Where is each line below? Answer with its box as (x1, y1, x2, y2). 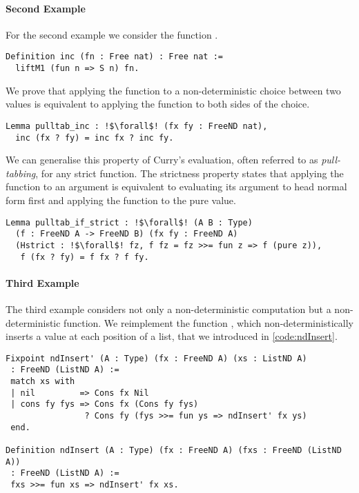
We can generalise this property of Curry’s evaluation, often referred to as (6, 152, 318, 167)
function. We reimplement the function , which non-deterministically (64, 315, 353, 330)
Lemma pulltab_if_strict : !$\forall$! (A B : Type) (6, 217, 253, 228)
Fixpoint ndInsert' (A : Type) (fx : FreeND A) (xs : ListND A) (6, 353, 307, 363)
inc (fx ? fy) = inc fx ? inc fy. (15, 132, 174, 143)
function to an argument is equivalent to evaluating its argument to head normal (6, 179, 347, 194)
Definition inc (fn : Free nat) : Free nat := (6, 52, 223, 62)
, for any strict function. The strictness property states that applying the (35, 165, 344, 180)
